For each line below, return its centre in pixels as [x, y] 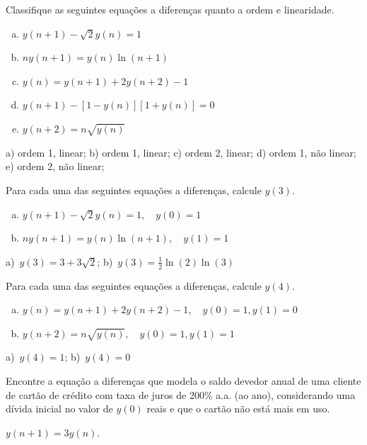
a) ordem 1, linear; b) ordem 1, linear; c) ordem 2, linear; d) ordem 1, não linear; [181, 152]
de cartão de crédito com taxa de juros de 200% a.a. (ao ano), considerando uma [181, 394]
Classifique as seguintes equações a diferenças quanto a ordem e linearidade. [170, 9]
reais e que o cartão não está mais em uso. [238, 409]
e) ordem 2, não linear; [55, 166]
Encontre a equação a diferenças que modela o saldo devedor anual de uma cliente [183, 381]
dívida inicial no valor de [59, 409]
